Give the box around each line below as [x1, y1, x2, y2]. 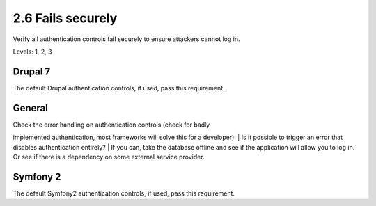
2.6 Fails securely [13, 10, 118, 26]
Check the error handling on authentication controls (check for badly [13, 120, 210, 129]
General [13, 102, 49, 114]
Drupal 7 [13, 65, 51, 77]
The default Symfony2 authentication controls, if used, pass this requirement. [13, 189, 235, 198]
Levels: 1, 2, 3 [13, 47, 52, 56]
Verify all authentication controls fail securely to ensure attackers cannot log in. [13, 35, 240, 43]
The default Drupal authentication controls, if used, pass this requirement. [13, 84, 226, 92]
